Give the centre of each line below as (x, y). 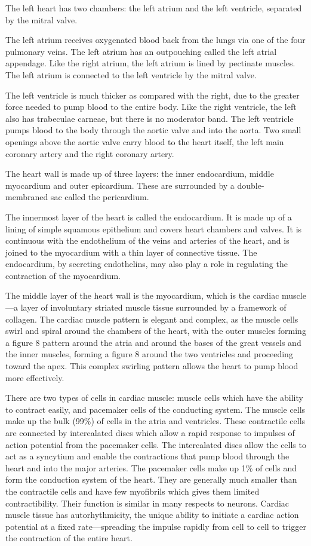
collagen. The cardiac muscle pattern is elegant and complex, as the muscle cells (152, 319)
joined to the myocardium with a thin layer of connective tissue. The (131, 252)
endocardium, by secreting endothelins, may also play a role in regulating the (147, 264)
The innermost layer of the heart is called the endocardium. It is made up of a (149, 217)
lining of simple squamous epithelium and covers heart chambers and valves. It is (154, 228)
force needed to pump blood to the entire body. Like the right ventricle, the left (151, 107)
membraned (27, 197)
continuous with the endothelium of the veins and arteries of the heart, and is (147, 240)
